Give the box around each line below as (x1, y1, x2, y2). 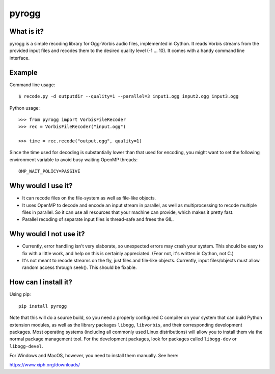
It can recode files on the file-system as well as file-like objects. (22, 195, 156, 201)
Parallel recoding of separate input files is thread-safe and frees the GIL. (22, 216, 174, 222)
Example (9, 68, 38, 77)
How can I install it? (9, 278, 72, 287)
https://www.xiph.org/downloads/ (9, 362, 80, 368)
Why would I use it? (9, 182, 73, 190)
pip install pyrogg (18, 303, 67, 309)
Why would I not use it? (9, 230, 85, 238)
